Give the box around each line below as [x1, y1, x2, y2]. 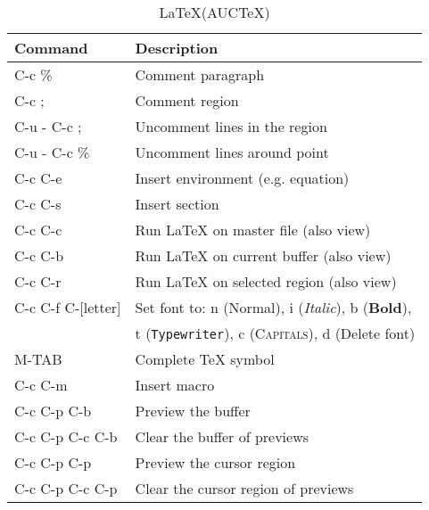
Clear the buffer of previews [135, 426, 309, 447]
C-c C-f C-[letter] [14, 297, 121, 317]
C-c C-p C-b [14, 400, 92, 421]
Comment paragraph [135, 64, 265, 85]
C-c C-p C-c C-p [14, 478, 118, 498]
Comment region [135, 90, 239, 111]
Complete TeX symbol [135, 349, 275, 369]
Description [135, 37, 219, 58]
